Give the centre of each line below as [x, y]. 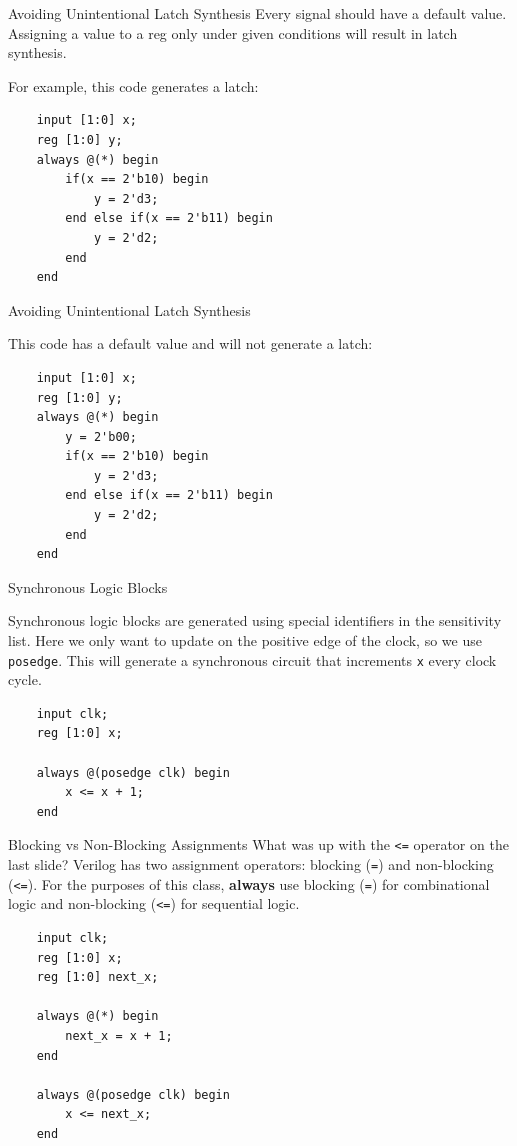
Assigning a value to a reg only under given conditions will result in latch [233, 32]
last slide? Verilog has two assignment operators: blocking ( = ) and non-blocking [251, 864]
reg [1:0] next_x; [97, 977]
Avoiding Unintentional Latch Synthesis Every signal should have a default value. [257, 13]
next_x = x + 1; [119, 1036]
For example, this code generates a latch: [133, 85]
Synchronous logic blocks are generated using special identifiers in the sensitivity [255, 620]
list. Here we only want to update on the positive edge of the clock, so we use [245, 640]
